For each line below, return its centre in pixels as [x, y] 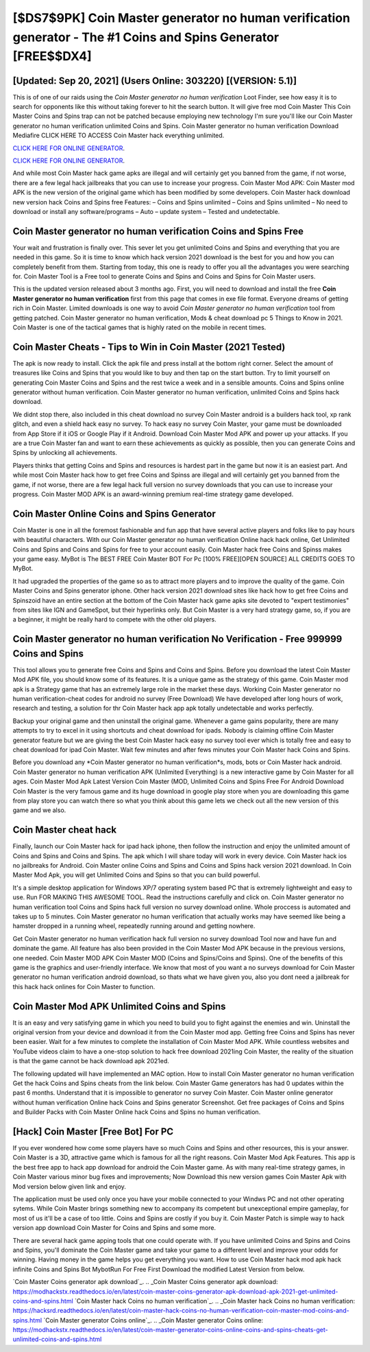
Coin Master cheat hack [64, 830]
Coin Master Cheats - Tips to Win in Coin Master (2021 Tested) [149, 347]
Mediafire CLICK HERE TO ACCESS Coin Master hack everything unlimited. [119, 135]
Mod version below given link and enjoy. [70, 1186]
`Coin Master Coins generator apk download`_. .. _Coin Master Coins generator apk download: [145, 1282]
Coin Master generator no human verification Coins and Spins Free [158, 231]
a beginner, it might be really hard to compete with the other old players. [115, 619]
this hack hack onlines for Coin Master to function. [84, 986]
